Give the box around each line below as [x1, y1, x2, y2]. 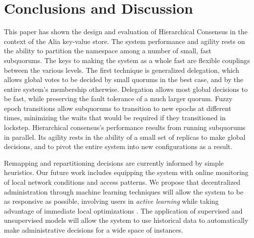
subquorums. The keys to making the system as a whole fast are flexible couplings [4, 55, 250, 65]
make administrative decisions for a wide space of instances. [4, 225, 184, 235]
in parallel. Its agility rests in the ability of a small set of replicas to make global [4, 131, 246, 142]
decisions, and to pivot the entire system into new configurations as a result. [4, 141, 232, 151]
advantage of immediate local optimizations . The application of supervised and [4, 205, 243, 216]
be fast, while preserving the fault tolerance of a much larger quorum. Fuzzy [4, 93, 232, 104]
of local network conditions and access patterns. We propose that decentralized [4, 177, 241, 187]
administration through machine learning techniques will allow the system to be [4, 186, 243, 196]
